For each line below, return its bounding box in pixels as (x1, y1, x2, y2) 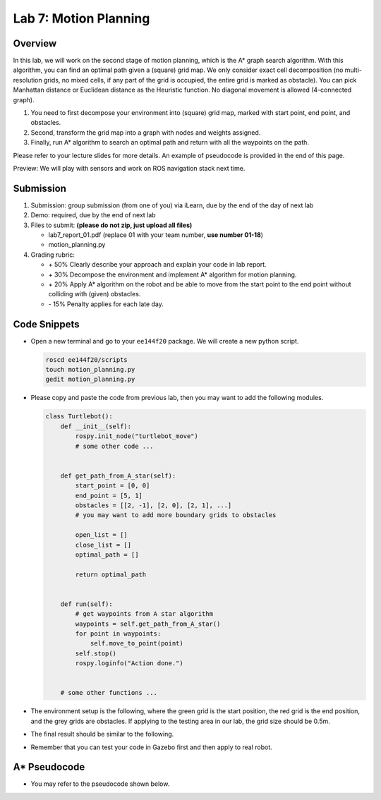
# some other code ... (75, 442, 155, 450)
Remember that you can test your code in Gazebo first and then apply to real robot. (30, 743, 273, 751)
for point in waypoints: (75, 630, 162, 638)
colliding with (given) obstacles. (48, 290, 141, 298)
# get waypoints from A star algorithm (75, 610, 213, 618)
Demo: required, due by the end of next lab (30, 211, 156, 219)
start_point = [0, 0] (75, 482, 150, 490)
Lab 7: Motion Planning (13, 11, 150, 26)
